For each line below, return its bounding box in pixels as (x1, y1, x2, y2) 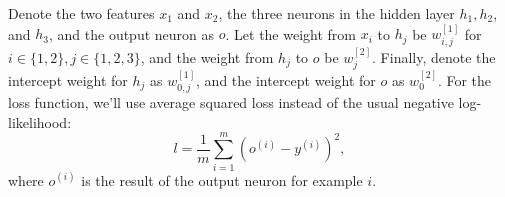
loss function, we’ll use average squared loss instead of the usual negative (8, 92, 454, 113)
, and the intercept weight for (196, 69, 376, 90)
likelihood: (8, 111, 72, 132)
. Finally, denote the (372, 46, 496, 67)
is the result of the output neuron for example (81, 169, 363, 190)
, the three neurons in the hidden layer (218, 3, 455, 23)
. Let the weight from (225, 23, 356, 44)
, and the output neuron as (49, 23, 215, 44)
